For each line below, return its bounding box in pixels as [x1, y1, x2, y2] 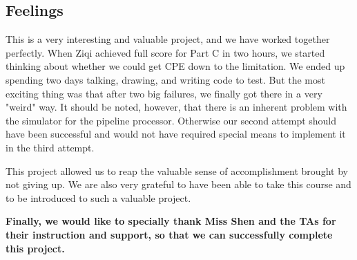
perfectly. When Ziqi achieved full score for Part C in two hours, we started [6, 45, 325, 59]
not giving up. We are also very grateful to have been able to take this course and [6, 177, 351, 192]
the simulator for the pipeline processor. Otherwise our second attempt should [6, 113, 337, 127]
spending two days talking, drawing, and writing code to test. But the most [6, 72, 325, 86]
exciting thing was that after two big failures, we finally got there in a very [6, 86, 322, 100]
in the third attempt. [6, 140, 95, 154]
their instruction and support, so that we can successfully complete [6, 227, 333, 241]
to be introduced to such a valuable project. [6, 190, 191, 205]
